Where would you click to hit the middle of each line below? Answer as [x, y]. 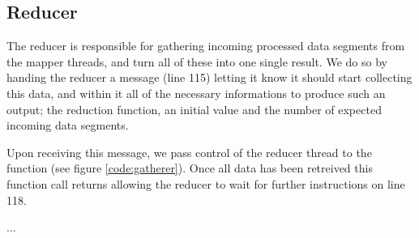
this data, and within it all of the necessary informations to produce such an [196, 93]
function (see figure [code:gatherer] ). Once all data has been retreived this [190, 168]
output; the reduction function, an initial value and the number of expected [194, 109]
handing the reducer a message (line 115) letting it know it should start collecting [209, 77]
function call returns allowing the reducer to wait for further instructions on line [206, 183]
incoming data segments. [68, 125]
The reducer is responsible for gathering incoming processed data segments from [206, 46]
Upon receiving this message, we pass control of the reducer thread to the [189, 152]
